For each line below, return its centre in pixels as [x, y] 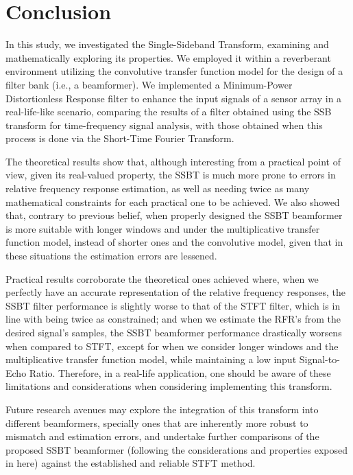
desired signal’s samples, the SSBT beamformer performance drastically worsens [174, 332]
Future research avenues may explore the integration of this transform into [162, 409]
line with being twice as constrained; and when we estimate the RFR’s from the [173, 319]
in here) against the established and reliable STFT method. [131, 463]
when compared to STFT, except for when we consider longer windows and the [172, 346]
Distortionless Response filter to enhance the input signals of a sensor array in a [174, 98]
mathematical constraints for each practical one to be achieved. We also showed [173, 201]
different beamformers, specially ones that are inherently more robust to [157, 422]
